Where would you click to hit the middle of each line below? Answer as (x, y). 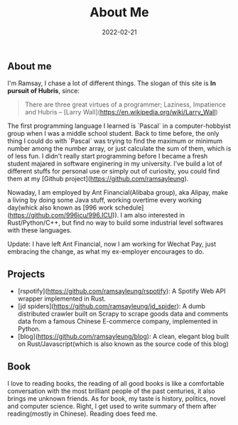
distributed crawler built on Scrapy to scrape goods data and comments (123, 314)
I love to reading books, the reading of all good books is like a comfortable (116, 383)
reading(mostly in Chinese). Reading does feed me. (82, 414)
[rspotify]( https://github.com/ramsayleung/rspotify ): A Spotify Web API (121, 291)
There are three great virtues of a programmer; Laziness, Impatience (125, 104)
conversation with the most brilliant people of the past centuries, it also (111, 391)
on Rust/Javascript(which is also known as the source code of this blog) (123, 344)
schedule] (129, 208)
